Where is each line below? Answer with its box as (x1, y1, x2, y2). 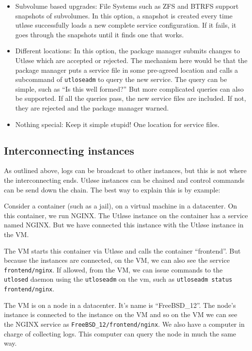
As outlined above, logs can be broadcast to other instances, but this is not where (4, 165, 247, 175)
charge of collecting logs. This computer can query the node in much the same (4, 328, 236, 338)
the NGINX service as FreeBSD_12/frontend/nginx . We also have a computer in (4, 319, 245, 329)
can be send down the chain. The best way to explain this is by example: (4, 184, 220, 194)
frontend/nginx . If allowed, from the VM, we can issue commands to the (4, 264, 223, 274)
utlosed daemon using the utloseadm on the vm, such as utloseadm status (4, 274, 233, 284)
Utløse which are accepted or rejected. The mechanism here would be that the (15, 55, 248, 65)
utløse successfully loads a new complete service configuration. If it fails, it (15, 20, 236, 30)
